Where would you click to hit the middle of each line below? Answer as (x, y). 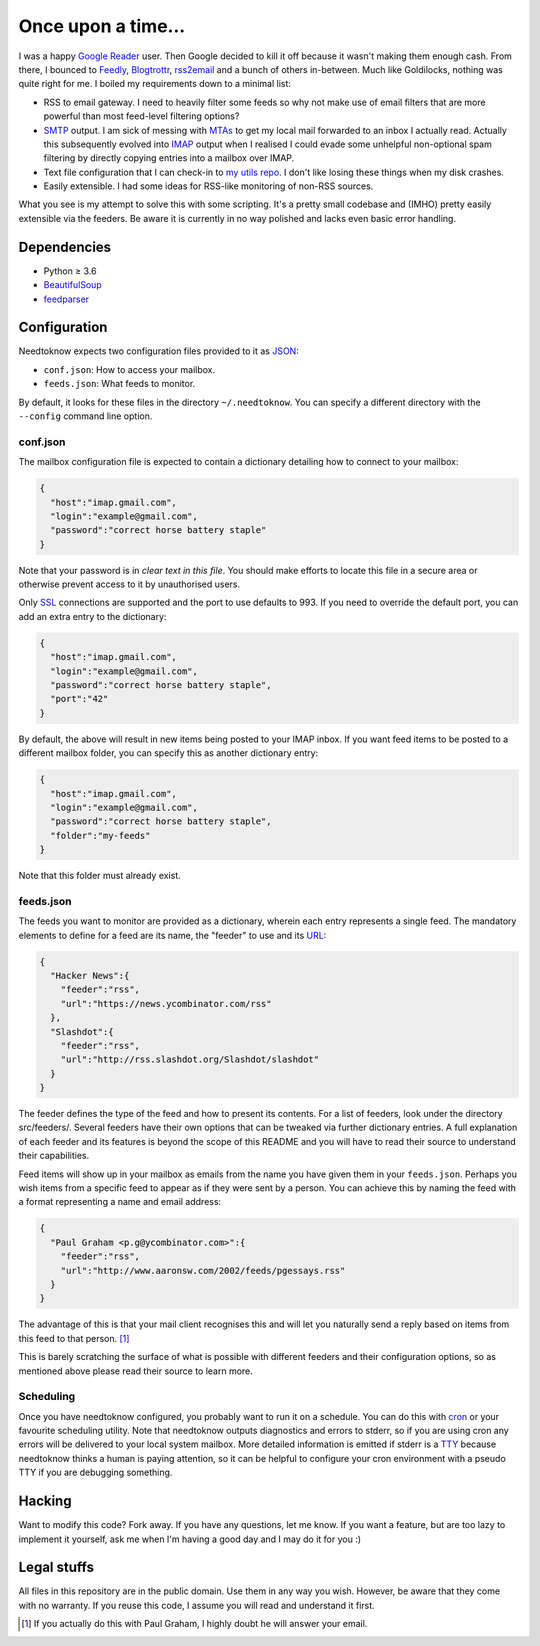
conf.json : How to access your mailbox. (129, 369)
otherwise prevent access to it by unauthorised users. (129, 584)
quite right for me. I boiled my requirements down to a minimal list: (155, 84)
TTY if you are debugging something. (95, 1472)
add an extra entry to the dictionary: (92, 616)
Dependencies (65, 246)
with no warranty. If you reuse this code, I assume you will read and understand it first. (196, 1605)
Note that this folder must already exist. (100, 876)
